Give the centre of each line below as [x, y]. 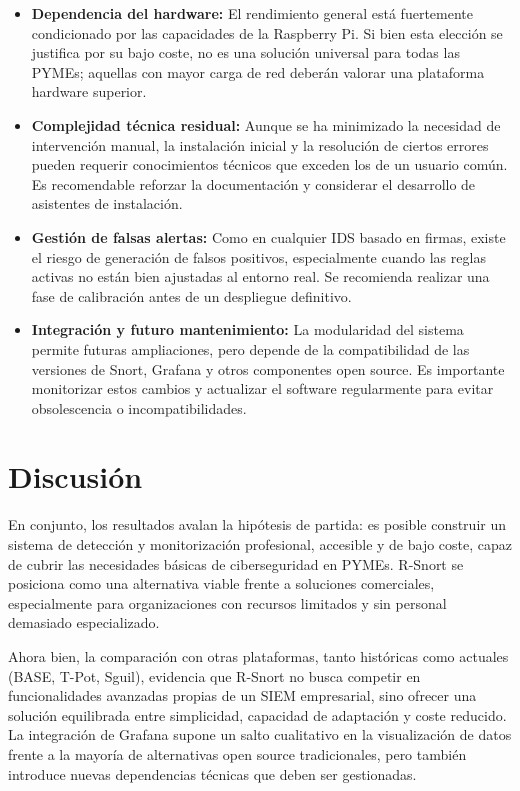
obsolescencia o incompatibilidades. [139, 407]
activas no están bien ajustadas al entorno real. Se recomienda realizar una [260, 276]
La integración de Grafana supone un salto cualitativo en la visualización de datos [260, 734]
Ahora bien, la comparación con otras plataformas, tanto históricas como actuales [258, 655]
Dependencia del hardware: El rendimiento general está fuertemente [252, 13]
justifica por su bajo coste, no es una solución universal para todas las [245, 52]
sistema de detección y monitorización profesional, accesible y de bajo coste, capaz [260, 544]
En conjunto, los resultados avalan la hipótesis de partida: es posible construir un [257, 524]
